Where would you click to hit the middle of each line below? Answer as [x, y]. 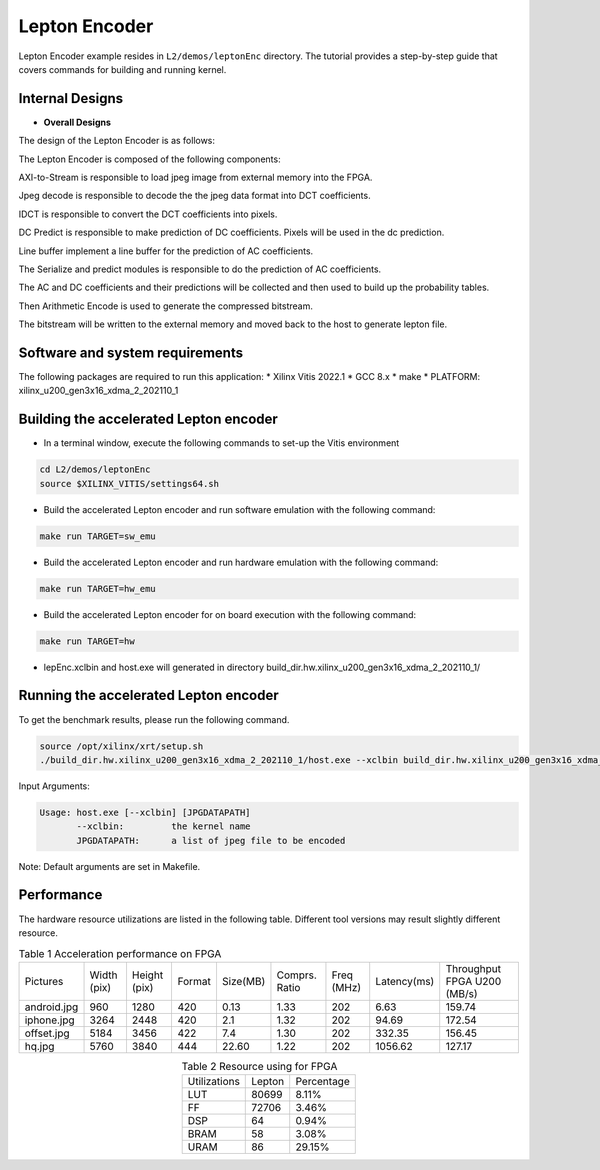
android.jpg [51, 1007]
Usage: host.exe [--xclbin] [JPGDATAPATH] [145, 812]
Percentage [322, 1082]
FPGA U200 [473, 981]
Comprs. [296, 975]
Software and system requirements [131, 352]
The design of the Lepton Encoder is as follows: [116, 141]
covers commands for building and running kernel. [122, 69]
